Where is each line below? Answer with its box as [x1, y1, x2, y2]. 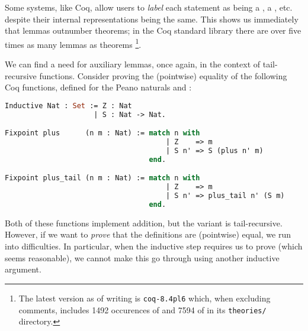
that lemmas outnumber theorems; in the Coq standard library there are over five [5, 24, 301, 37]
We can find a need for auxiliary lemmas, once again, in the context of [5, 58, 261, 70]
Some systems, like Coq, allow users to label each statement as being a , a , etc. [5, 1, 293, 13]
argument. [5, 263, 41, 275]
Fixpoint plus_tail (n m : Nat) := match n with [5, 174, 200, 183]
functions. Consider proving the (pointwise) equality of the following [39, 69, 287, 82]
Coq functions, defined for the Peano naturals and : [5, 81, 192, 93]
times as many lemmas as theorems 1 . [5, 36, 142, 50]
